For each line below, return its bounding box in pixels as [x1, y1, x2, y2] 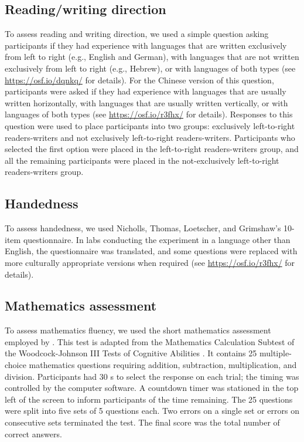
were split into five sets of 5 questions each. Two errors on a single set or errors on [5, 404, 299, 417]
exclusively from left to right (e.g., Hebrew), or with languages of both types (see [5, 62, 296, 74]
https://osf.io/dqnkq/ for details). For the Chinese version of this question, [5, 73, 274, 86]
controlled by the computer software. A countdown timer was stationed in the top [5, 382, 299, 394]
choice [5, 359, 26, 371]
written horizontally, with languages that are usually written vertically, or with [5, 96, 288, 109]
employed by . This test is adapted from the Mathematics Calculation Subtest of [5, 335, 295, 347]
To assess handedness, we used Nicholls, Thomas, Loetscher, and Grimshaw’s [5, 222, 281, 234]
